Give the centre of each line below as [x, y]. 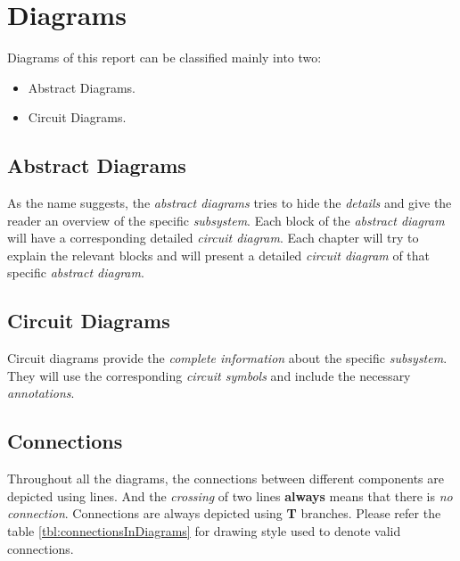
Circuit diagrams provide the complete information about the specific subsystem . [227, 358]
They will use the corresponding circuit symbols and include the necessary [209, 375]
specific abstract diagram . [76, 272]
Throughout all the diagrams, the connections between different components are [226, 478]
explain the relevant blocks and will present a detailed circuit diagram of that [219, 255]
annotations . [41, 393]
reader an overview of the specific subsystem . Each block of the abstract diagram [226, 220]
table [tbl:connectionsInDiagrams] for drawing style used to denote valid [204, 531]
